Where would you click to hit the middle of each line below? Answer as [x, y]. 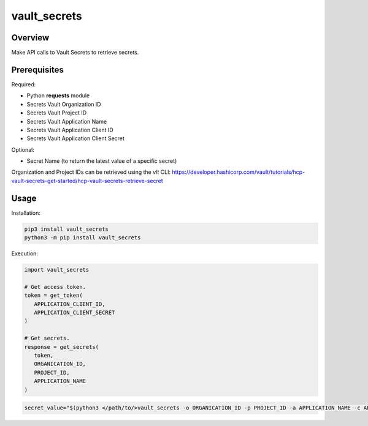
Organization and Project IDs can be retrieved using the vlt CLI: [91, 172]
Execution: [25, 253]
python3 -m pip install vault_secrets [82, 238]
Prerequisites [37, 69]
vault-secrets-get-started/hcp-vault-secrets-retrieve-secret [87, 181]
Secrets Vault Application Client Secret [76, 138]
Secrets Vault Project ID [57, 113]
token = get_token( [53, 296]
